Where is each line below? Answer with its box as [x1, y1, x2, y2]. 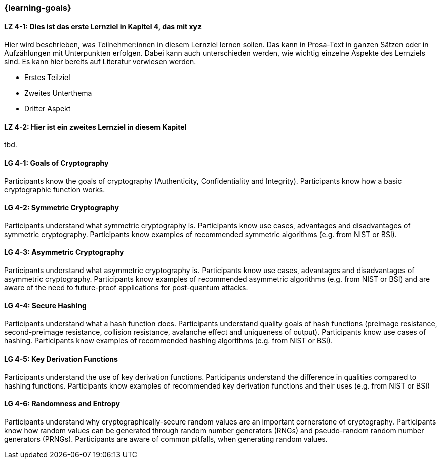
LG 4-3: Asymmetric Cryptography [4, 248, 124, 257]
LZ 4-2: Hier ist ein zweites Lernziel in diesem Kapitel [4, 122, 187, 131]
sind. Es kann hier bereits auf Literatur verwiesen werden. [4, 57, 196, 66]
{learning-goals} [4, 3, 71, 13]
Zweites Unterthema [24, 89, 92, 98]
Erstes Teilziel [24, 73, 70, 82]
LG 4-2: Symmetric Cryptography [4, 203, 119, 212]
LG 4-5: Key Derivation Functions [4, 354, 118, 363]
